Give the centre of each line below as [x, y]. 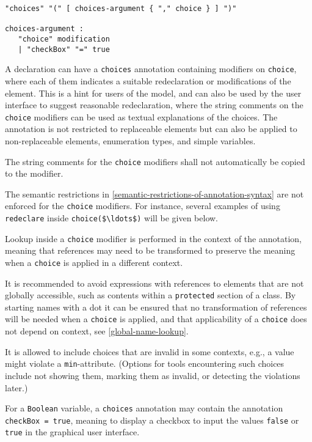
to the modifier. [34, 173]
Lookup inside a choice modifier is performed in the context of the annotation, [154, 238]
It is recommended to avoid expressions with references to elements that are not [154, 283]
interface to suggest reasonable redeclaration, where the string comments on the [154, 105]
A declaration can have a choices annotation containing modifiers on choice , [151, 69]
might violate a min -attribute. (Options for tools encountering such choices [145, 363]
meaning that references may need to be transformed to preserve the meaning [150, 250]
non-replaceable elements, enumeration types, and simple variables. [130, 140]
